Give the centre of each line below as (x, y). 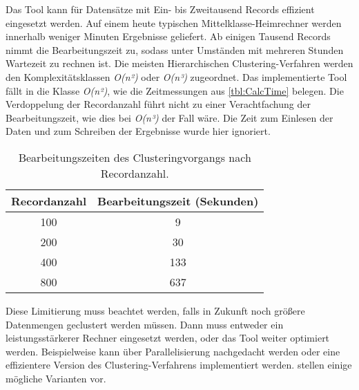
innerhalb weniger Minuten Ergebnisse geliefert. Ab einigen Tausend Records (168, 36)
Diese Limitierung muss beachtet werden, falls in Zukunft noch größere (155, 310)
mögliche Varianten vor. (56, 378)
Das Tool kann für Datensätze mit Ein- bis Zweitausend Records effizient (160, 9)
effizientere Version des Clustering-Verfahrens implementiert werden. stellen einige (179, 365)
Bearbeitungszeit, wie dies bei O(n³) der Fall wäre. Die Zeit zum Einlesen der (169, 117)
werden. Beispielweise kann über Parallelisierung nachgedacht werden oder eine (173, 351)
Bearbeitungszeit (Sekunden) (178, 201)
